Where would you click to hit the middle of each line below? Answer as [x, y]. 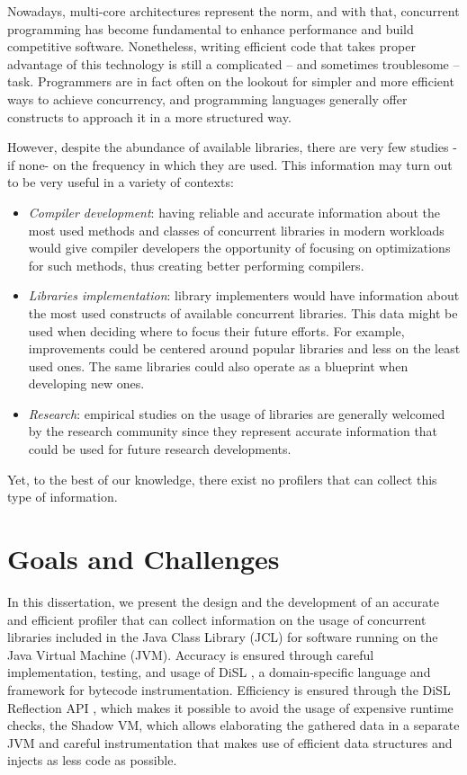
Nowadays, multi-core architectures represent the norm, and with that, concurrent [233, 11]
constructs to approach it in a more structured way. [149, 116]
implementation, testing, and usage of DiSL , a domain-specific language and [219, 672]
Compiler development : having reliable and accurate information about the [234, 212]
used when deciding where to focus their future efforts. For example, [216, 330]
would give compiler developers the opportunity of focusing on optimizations [239, 248]
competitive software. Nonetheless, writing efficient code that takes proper [211, 46]
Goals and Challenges [144, 559]
